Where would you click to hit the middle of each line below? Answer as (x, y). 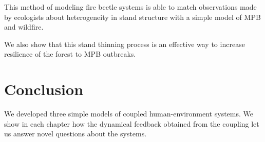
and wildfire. (24, 27)
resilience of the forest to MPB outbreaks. (70, 54)
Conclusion (44, 89)
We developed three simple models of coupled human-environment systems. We (129, 114)
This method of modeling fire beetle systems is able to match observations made (130, 7)
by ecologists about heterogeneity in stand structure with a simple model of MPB (132, 17)
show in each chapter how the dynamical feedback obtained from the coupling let (132, 123)
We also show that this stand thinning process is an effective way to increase (125, 44)
